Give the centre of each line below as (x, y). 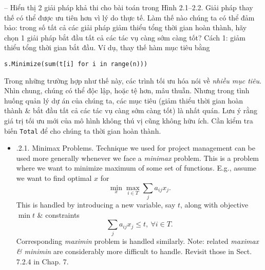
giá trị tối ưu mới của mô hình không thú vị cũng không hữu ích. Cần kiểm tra (129, 120)
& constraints (58, 214)
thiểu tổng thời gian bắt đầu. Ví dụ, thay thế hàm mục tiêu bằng (107, 47)
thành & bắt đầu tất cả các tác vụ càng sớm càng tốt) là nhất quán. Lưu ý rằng (131, 110)
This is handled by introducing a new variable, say (96, 204)
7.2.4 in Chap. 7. (42, 261)
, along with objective (214, 204)
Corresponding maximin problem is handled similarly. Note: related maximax (137, 241)
